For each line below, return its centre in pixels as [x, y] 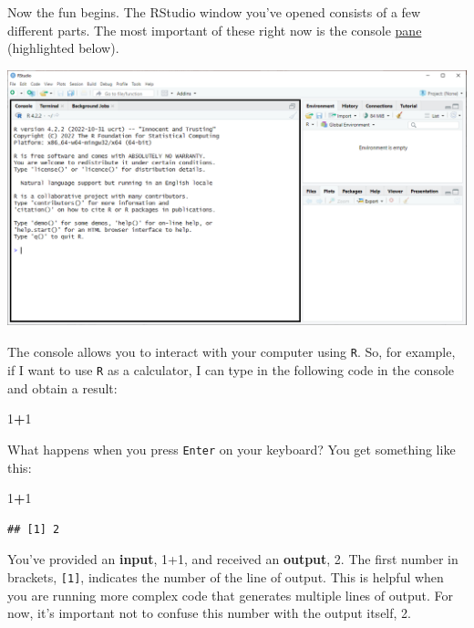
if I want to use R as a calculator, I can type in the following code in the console [231, 370]
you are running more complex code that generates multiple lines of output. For [231, 595]
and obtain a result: [62, 387]
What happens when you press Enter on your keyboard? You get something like [232, 449]
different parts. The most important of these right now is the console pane [215, 30]
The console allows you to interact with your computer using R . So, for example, [232, 352]
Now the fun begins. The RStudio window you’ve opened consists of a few [214, 12]
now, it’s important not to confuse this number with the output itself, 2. [209, 613]
